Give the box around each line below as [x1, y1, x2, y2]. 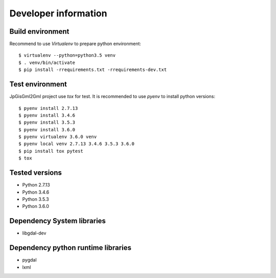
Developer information [9, 8, 107, 19]
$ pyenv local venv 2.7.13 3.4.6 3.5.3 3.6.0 [18, 141, 135, 147]
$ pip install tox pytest [18, 148, 84, 154]
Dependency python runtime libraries [9, 243, 131, 252]
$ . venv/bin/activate [18, 59, 76, 65]
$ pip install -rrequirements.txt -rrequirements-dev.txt [18, 67, 167, 73]
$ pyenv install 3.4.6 [18, 112, 76, 118]
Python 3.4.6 [22, 189, 50, 195]
